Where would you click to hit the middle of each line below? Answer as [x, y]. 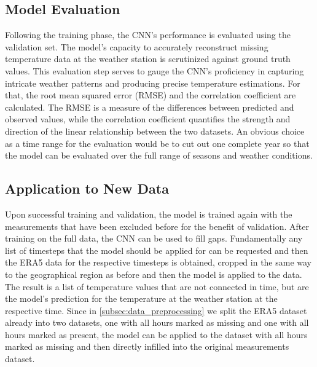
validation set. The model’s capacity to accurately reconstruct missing [137, 46]
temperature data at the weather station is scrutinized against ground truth [148, 59]
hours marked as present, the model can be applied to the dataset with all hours [156, 334]
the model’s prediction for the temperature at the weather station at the [141, 298]
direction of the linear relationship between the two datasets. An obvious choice [155, 131]
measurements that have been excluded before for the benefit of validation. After [157, 226]
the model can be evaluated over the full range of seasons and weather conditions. [159, 155]
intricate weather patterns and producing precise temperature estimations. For [153, 83]
